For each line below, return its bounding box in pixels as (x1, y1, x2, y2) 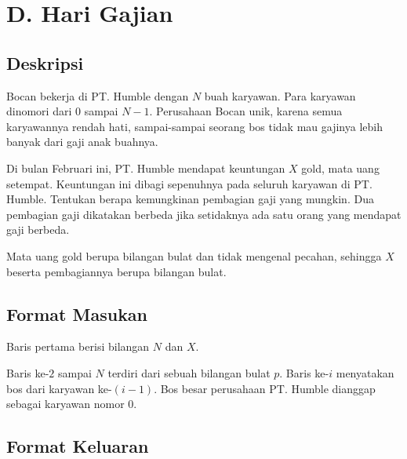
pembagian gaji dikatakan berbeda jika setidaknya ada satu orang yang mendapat (6, 206, 402, 222)
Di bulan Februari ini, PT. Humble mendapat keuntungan (6, 159, 285, 176)
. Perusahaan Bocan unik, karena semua (149, 103, 343, 119)
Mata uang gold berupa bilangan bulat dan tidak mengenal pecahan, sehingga (6, 247, 382, 264)
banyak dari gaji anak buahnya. (6, 133, 158, 150)
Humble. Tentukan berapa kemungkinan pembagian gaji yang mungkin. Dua (6, 191, 374, 207)
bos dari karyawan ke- (6, 380, 112, 396)
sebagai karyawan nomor (6, 395, 125, 412)
